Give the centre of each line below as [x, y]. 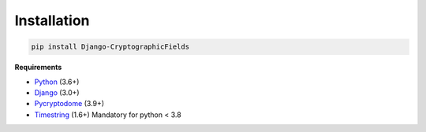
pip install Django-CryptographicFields [110, 47]
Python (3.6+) [57, 82]
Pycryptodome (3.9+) [69, 104]
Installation [52, 20]
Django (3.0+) [57, 92]
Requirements [38, 68]
